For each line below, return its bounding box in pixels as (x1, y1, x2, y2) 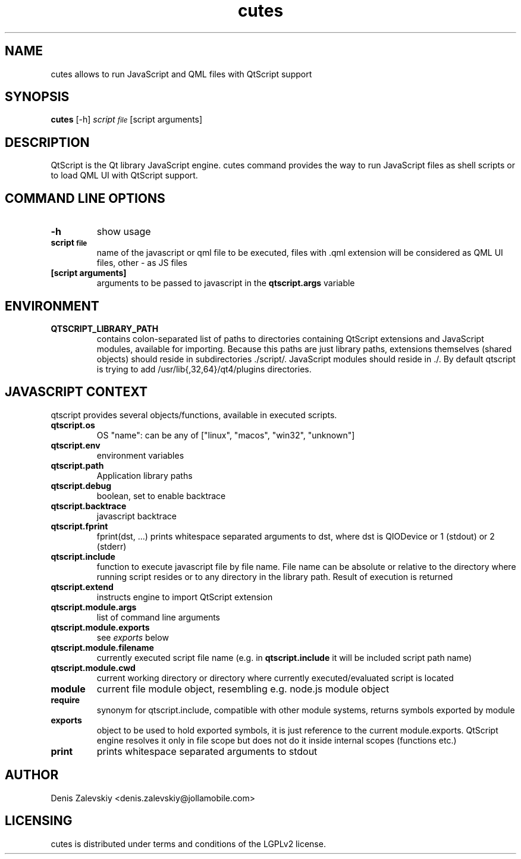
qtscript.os (51, 419, 95, 430)
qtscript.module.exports (51, 622, 150, 632)
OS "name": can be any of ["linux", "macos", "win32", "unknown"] (96, 429, 355, 440)
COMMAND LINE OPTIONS (5, 190, 165, 206)
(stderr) (96, 541, 127, 551)
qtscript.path (51, 460, 104, 471)
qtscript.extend (51, 581, 114, 592)
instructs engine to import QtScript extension (96, 591, 273, 602)
